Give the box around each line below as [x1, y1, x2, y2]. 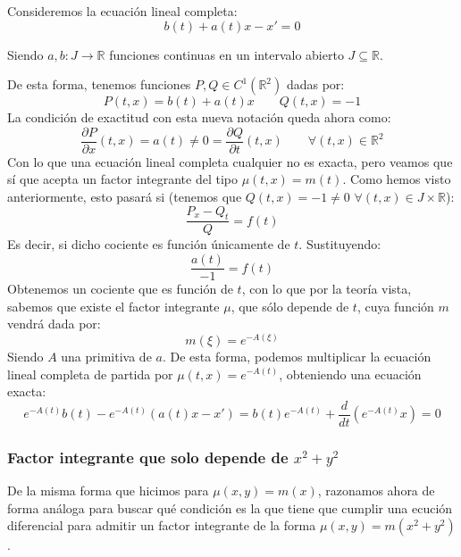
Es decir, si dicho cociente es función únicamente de [7, 235, 290, 254]
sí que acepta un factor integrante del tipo [7, 170, 238, 188]
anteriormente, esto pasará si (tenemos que [7, 187, 242, 206]
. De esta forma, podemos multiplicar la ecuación [162, 346, 432, 365]
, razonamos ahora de [317, 480, 435, 499]
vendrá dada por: [7, 314, 101, 333]
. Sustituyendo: [298, 235, 381, 254]
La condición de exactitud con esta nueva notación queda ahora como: [7, 108, 391, 127]
